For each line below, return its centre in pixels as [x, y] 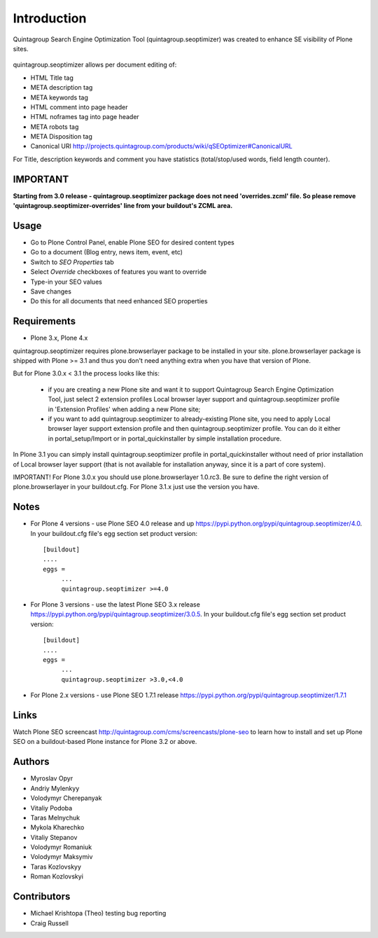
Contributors [42, 897]
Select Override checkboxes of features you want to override [118, 272]
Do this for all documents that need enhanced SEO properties [119, 301]
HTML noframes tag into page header [85, 117]
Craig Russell [50, 923]
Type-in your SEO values [66, 282]
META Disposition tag [61, 137]
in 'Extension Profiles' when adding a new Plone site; [124, 409]
